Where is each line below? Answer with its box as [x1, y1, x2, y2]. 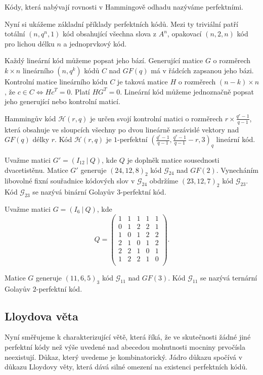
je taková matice [117, 76, 168, 86]
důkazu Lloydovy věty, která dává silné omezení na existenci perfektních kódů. [5, 361, 248, 372]
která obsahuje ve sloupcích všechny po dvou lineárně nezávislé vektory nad [5, 124, 239, 134]
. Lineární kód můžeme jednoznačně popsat [120, 86, 254, 97]
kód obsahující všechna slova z [63, 28, 156, 39]
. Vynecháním [216, 164, 258, 175]
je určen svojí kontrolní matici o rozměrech [90, 113, 223, 123]
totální [5, 28, 25, 39]
